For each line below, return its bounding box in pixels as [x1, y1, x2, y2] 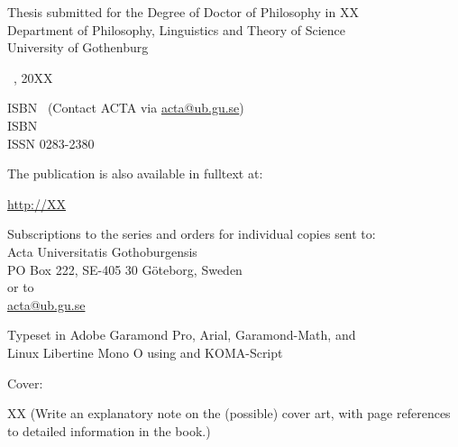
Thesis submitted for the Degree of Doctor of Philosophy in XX [7, 3, 359, 21]
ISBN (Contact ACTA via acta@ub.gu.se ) [7, 98, 244, 117]
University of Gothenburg [7, 38, 149, 57]
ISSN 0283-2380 [7, 133, 95, 152]
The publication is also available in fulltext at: [7, 164, 263, 183]
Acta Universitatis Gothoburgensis [7, 242, 197, 260]
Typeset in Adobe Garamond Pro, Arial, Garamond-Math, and [7, 325, 356, 344]
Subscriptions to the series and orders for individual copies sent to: [7, 224, 376, 243]
